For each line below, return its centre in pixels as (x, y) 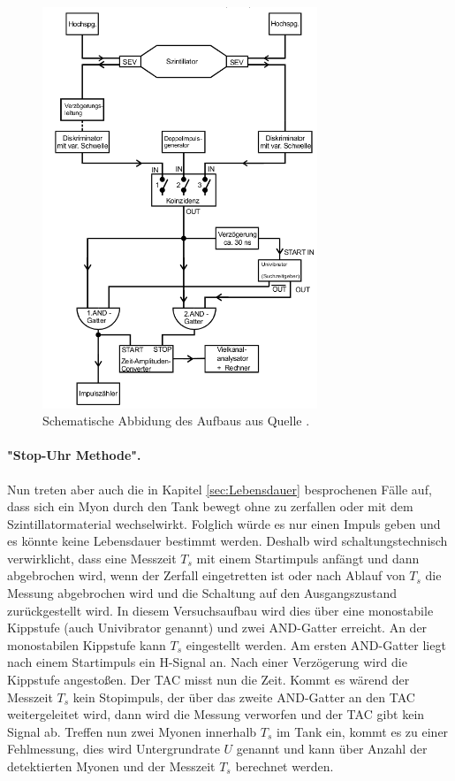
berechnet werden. (284, 766)
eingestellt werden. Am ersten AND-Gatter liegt (316, 644)
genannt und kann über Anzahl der (332, 749)
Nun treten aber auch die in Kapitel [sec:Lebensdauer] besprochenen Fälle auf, (220, 489)
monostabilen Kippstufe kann (87, 644)
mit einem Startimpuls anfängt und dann (308, 558)
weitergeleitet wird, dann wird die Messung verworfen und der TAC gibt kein (216, 714)
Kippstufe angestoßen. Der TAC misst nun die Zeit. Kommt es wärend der (209, 680)
